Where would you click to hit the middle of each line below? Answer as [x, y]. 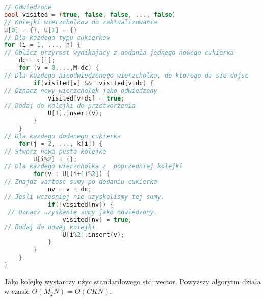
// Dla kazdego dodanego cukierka [63, 136]
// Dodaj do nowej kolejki [50, 227]
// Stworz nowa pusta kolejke [55, 151]
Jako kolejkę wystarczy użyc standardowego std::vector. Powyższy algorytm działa [132, 281]
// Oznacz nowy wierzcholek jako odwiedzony [81, 91]
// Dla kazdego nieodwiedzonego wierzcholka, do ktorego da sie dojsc [126, 75]
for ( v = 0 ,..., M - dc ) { [59, 68]
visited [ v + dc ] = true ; [86, 98]
